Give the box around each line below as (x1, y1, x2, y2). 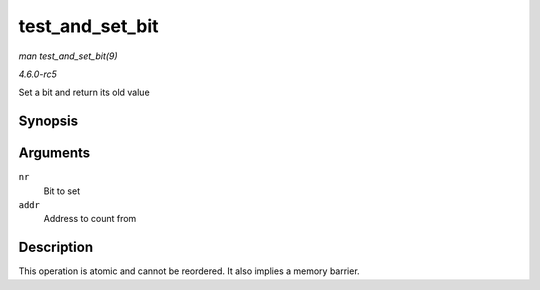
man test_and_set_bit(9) (18, 50, 119, 62)
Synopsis (18, 113, 79, 130)
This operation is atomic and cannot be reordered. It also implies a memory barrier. (18, 265, 360, 277)
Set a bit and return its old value (18, 86, 150, 99)
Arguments (18, 145, 91, 162)
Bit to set (43, 185, 80, 197)
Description (18, 239, 94, 256)
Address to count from (43, 213, 137, 225)
